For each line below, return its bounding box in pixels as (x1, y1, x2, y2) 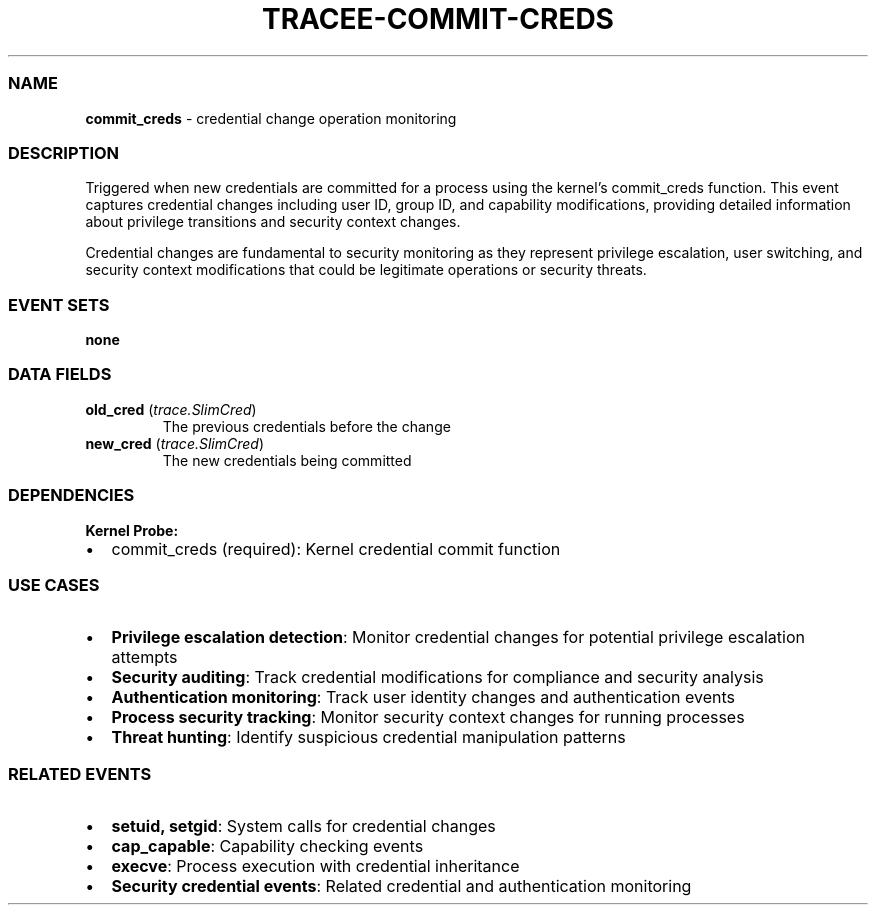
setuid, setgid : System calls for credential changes (111, 816, 496, 836)
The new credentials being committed (162, 451, 412, 469)
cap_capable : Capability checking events (111, 836, 424, 856)
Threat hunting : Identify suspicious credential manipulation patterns (111, 727, 626, 748)
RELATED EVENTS (8, 763, 152, 784)
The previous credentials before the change (162, 417, 451, 435)
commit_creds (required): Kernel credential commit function (111, 538, 561, 559)
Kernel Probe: (85, 521, 179, 539)
